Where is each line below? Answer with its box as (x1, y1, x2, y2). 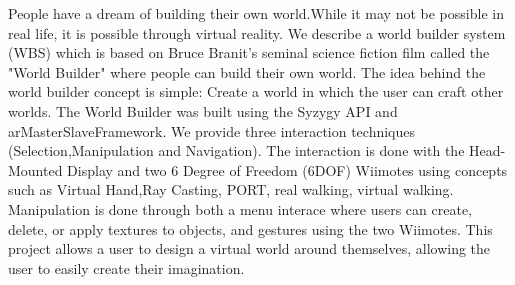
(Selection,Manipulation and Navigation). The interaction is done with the (8, 140, 465, 161)
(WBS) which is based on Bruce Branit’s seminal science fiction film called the (8, 42, 490, 63)
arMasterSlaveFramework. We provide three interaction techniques (8, 120, 416, 141)
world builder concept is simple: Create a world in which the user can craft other (8, 81, 504, 102)
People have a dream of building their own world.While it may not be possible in (8, 3, 504, 23)
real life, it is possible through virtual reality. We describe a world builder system (8, 22, 506, 43)
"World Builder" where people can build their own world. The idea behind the (8, 61, 486, 82)
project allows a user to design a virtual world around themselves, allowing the (8, 238, 491, 259)
